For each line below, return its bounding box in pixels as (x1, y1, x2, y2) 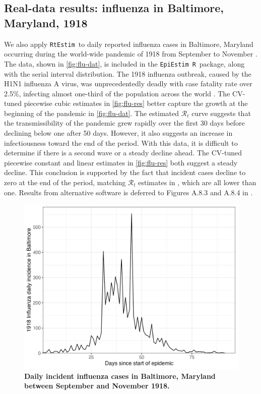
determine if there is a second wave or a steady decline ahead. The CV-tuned (4, 147, 242, 158)
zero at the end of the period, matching (4, 177, 126, 188)
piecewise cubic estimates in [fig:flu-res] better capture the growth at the (24, 98, 248, 108)
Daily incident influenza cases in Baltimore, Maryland (24, 370, 216, 381)
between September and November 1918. (24, 380, 170, 391)
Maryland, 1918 (4, 15, 88, 30)
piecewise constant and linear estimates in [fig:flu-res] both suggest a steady (4, 157, 238, 167)
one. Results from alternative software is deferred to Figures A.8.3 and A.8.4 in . (4, 187, 253, 197)
